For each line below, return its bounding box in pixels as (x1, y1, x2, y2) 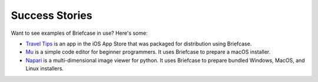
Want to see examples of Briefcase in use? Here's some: (11, 29, 148, 37)
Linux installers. (25, 65, 64, 72)
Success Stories (11, 9, 92, 22)
